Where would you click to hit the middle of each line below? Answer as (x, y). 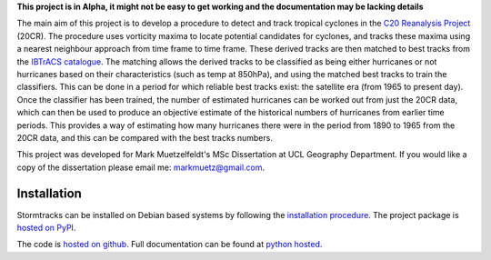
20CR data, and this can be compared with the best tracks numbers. (145, 137)
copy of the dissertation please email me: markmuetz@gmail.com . (141, 167)
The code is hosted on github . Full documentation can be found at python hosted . (170, 245)
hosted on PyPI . (46, 227)
